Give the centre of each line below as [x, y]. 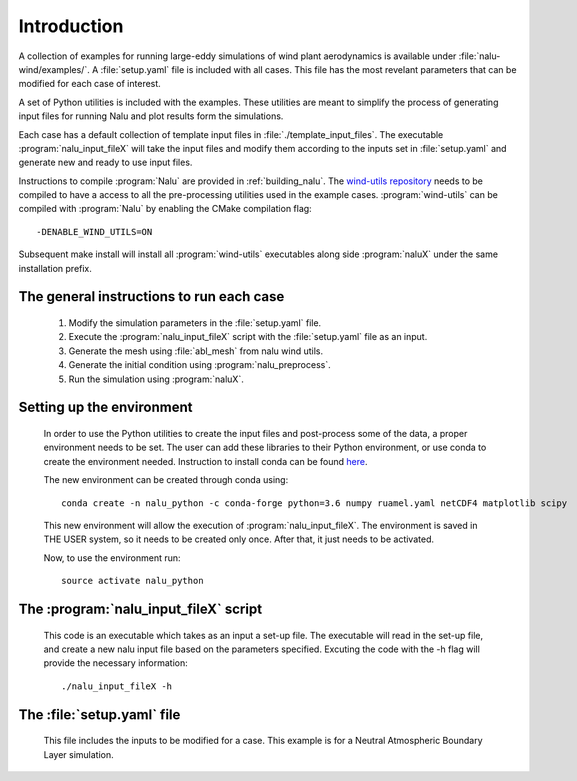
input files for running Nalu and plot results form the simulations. [151, 116]
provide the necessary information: [116, 663]
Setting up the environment [105, 407]
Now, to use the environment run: [112, 557]
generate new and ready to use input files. [105, 162]
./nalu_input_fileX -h [117, 686]
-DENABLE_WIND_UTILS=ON [94, 231]
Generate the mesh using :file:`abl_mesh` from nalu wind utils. [196, 351]
